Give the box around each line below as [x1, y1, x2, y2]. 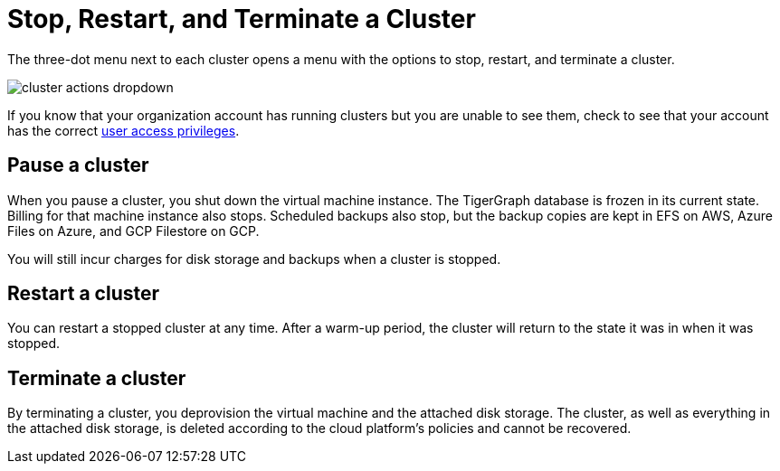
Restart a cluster [7, 282, 160, 306]
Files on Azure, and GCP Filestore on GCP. [7, 222, 260, 239]
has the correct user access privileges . [7, 122, 240, 138]
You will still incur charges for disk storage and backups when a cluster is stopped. [7, 250, 501, 267]
